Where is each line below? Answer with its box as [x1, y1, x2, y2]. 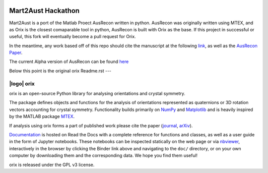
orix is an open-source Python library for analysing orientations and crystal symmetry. [9, 91, 186, 96]
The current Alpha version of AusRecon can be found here [9, 58, 129, 64]
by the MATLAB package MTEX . [9, 114, 75, 119]
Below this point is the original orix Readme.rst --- [9, 67, 112, 74]
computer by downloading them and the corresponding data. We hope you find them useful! [9, 153, 198, 159]
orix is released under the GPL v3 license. [9, 162, 95, 168]
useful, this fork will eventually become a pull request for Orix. [9, 34, 136, 40]
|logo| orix [9, 80, 35, 87]
